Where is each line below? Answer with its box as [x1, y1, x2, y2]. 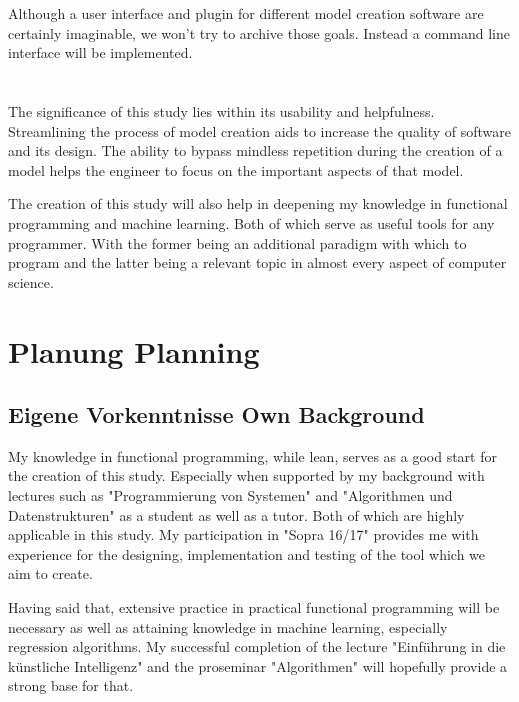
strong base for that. [8, 675, 134, 696]
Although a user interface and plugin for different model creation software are [8, 3, 484, 23]
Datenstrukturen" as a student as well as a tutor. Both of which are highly [8, 504, 465, 525]
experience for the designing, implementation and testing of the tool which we [8, 543, 486, 564]
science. [8, 271, 54, 292]
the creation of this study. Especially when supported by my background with [8, 465, 485, 486]
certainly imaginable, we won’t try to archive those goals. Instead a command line [8, 22, 510, 43]
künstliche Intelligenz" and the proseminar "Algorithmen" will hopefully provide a [8, 655, 508, 676]
